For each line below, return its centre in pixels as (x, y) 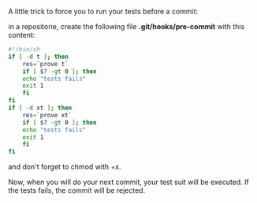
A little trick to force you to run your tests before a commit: (103, 11)
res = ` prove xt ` (47, 115)
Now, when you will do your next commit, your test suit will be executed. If (129, 182)
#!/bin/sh (24, 50)
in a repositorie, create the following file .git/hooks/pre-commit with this (127, 26)
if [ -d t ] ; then (38, 57)
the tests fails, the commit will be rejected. (77, 190)
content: (22, 35)
